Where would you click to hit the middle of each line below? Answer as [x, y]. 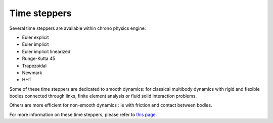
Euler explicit [35, 37]
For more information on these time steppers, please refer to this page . [83, 114]
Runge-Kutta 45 [39, 58]
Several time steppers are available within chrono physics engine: [78, 28]
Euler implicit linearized [46, 51]
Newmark [32, 73]
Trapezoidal [34, 66]
